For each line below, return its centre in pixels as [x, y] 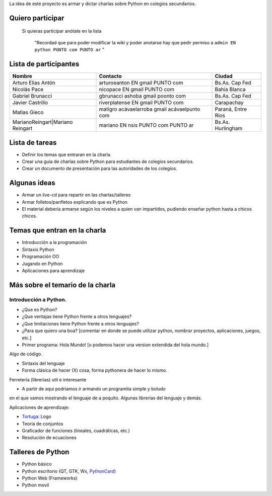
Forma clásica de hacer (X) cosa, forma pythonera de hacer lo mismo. [94, 370]
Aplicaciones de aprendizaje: [40, 407]
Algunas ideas [32, 183]
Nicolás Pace [28, 90]
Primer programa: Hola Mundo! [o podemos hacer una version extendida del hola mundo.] [115, 345]
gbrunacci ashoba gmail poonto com [143, 96]
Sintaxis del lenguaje [43, 363]
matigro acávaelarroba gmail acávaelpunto [150, 109]
